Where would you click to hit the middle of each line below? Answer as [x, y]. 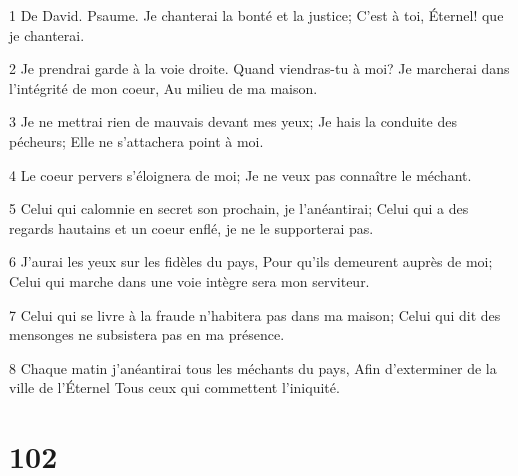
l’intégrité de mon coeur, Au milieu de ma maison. [163, 87]
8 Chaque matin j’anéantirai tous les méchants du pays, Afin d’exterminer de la [253, 367]
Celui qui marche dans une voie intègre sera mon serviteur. [189, 280]
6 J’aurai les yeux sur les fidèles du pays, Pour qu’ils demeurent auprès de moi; [251, 261]
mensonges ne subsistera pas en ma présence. [147, 334]
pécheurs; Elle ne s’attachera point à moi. [136, 140]
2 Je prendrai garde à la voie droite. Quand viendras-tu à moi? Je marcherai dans [259, 68]
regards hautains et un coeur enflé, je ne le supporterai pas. [191, 227]
